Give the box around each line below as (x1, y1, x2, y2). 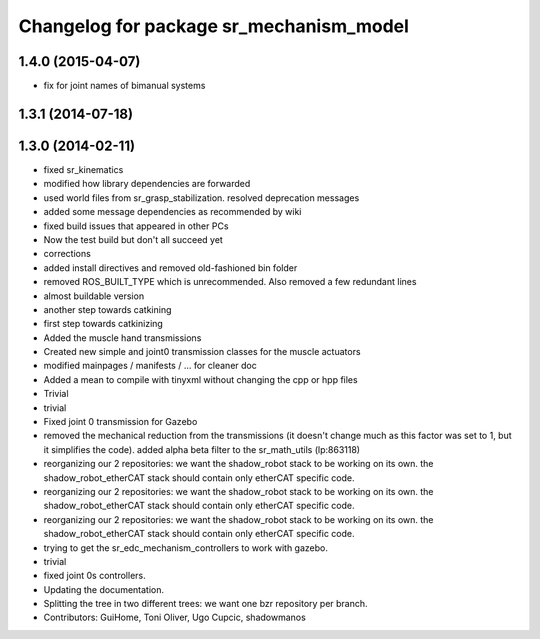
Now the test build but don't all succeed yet (43, 233, 224, 245)
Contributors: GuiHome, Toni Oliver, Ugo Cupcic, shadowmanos (43, 611, 307, 624)
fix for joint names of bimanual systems (43, 80, 206, 92)
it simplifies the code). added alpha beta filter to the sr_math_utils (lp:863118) (43, 443, 360, 455)
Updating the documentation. (43, 583, 165, 595)
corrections (43, 248, 92, 260)
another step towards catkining (43, 303, 172, 315)
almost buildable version (43, 290, 145, 302)
